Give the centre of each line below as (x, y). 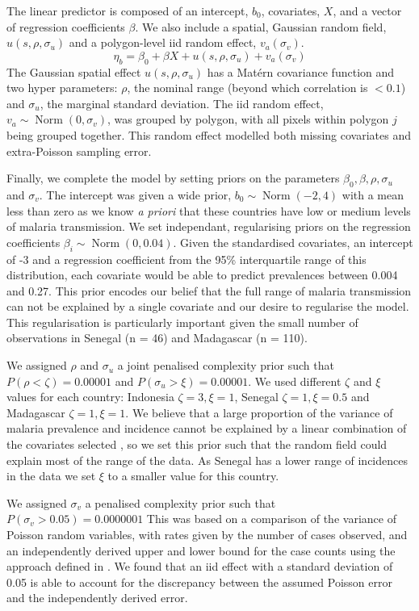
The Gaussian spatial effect (74, 71)
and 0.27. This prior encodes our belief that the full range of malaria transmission (209, 290)
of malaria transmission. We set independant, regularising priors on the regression (209, 226)
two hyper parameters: (62, 88)
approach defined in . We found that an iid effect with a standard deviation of (200, 566)
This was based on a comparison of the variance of (271, 519)
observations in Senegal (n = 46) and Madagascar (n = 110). (157, 338)
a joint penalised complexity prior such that (226, 365)
